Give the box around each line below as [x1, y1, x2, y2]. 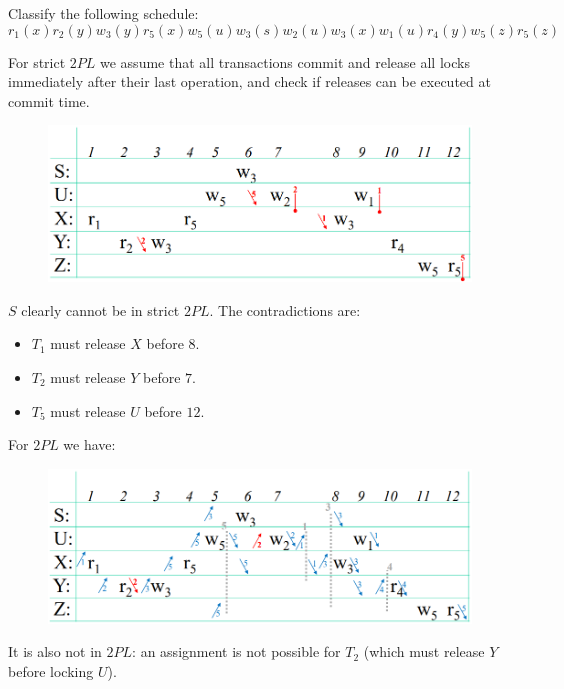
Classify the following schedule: [8, 3, 199, 23]
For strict [8, 51, 66, 72]
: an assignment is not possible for [132, 641, 341, 662]
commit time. [8, 90, 90, 111]
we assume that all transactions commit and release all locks [100, 51, 470, 72]
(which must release [363, 641, 485, 662]
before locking [8, 660, 94, 681]
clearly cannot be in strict [21, 299, 180, 320]
